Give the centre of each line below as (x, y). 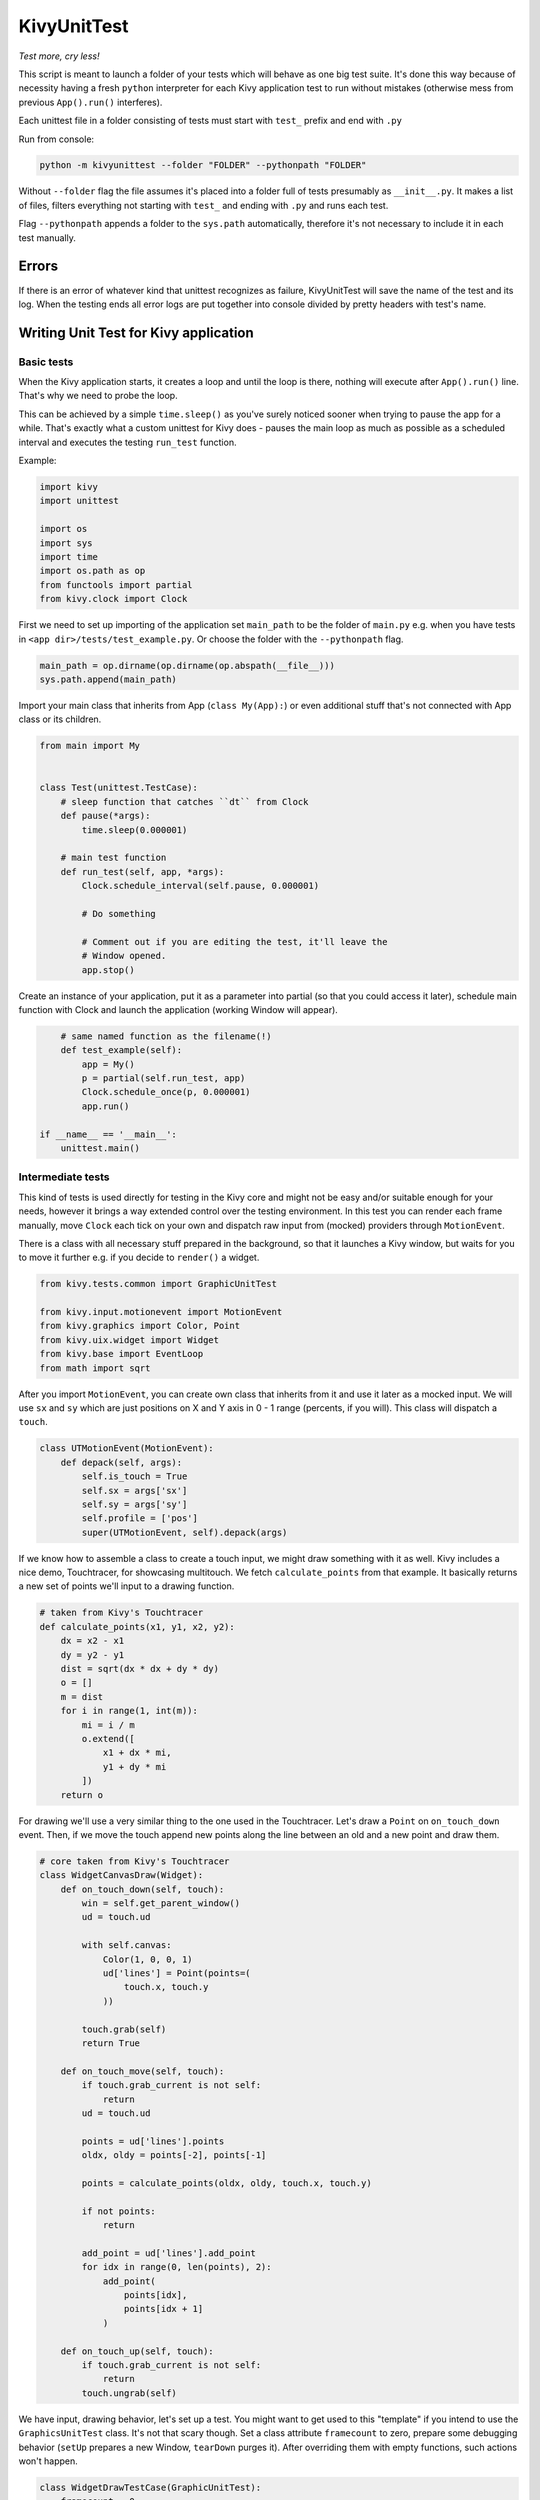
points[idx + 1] (163, 2309)
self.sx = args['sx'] (134, 1490)
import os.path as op (92, 571)
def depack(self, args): (121, 1462)
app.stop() (108, 969)
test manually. (47, 237)
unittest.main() (100, 1148)
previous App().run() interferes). (90, 102)
